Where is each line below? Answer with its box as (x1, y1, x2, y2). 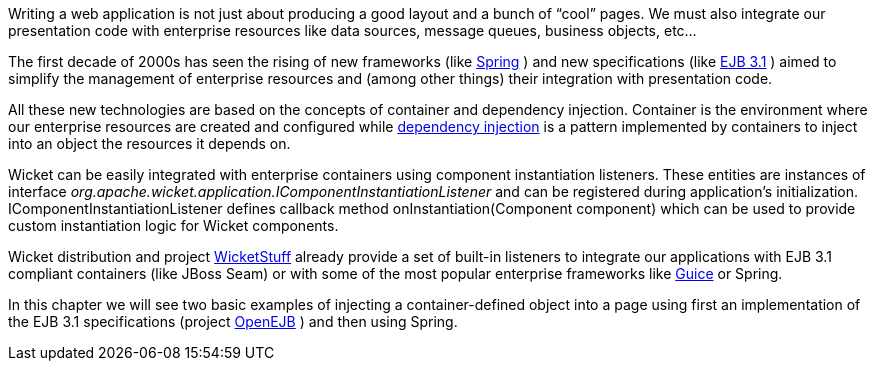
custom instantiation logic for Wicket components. (8, 217, 339, 234)
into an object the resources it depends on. (8, 135, 291, 152)
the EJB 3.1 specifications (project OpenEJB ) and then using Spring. (8, 313, 458, 330)
